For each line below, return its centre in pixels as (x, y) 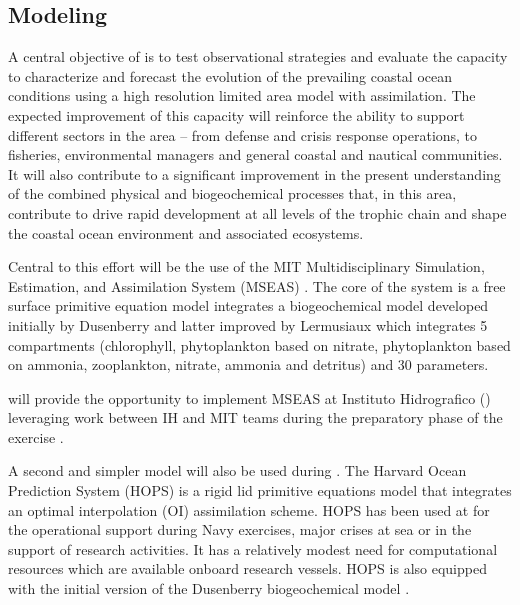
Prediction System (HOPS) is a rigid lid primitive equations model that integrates (260, 490)
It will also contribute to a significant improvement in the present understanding (254, 173)
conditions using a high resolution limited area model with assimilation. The (242, 95)
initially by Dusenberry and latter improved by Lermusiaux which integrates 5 (248, 324)
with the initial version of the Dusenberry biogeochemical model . (209, 588)
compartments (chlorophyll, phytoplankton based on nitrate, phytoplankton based (259, 344)
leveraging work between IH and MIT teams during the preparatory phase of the (255, 417)
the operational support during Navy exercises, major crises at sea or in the (240, 529)
